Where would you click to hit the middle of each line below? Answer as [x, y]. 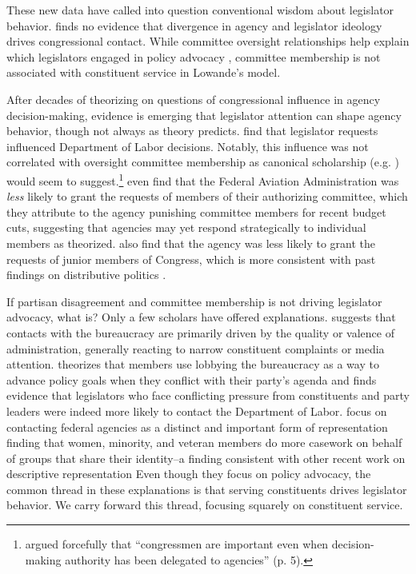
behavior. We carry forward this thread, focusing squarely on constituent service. [205, 505]
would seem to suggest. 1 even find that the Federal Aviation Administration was [203, 179]
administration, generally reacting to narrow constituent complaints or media [196, 348]
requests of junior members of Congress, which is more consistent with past [191, 259]
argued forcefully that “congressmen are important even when [177, 544]
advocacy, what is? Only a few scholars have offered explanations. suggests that [201, 317]
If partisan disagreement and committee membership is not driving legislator [194, 301]
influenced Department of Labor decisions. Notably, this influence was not [188, 146]
